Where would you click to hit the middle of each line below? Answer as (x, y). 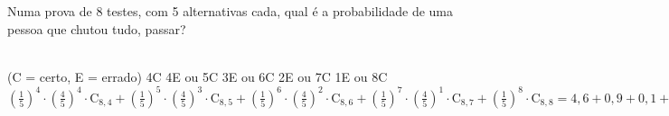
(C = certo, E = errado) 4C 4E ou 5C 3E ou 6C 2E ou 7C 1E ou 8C (198, 76)
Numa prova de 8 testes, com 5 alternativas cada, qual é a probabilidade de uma (231, 11)
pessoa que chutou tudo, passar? (97, 28)
